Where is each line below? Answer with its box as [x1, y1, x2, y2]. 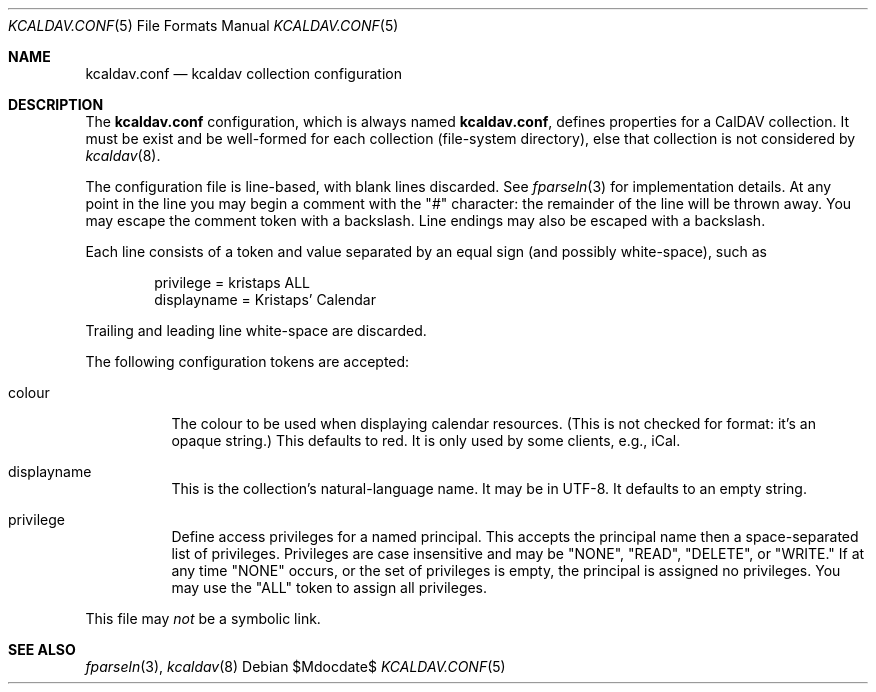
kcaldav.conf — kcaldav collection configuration [85, 65, 402, 82]
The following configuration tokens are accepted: [85, 353, 410, 370]
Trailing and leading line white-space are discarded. [85, 322, 427, 339]
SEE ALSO [8, 641, 76, 658]
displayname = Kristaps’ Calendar [154, 291, 376, 308]
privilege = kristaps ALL [154, 274, 311, 291]
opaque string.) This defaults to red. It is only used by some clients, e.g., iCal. [171, 432, 681, 449]
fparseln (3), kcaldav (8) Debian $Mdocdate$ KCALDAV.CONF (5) [85, 658, 506, 675]
